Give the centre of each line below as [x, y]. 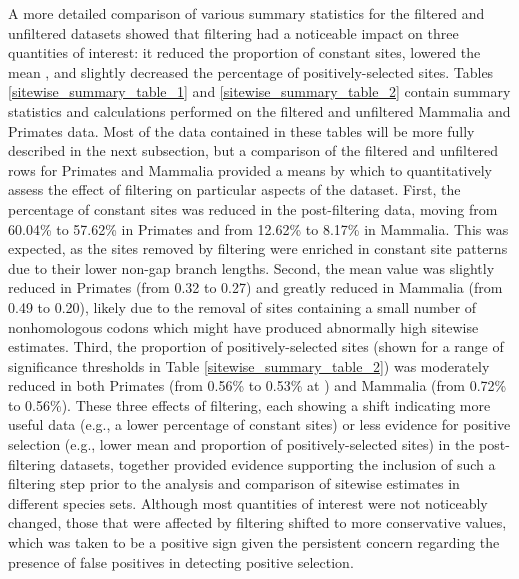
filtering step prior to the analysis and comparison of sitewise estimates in [234, 483]
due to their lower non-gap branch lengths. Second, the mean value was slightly [251, 267]
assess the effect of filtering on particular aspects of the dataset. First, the [234, 189]
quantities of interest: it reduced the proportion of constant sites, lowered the [244, 52]
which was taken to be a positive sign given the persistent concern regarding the [254, 542]
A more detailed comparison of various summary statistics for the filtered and [246, 13]
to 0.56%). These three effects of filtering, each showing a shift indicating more [249, 404]
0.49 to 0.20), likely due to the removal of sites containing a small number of [242, 306]
